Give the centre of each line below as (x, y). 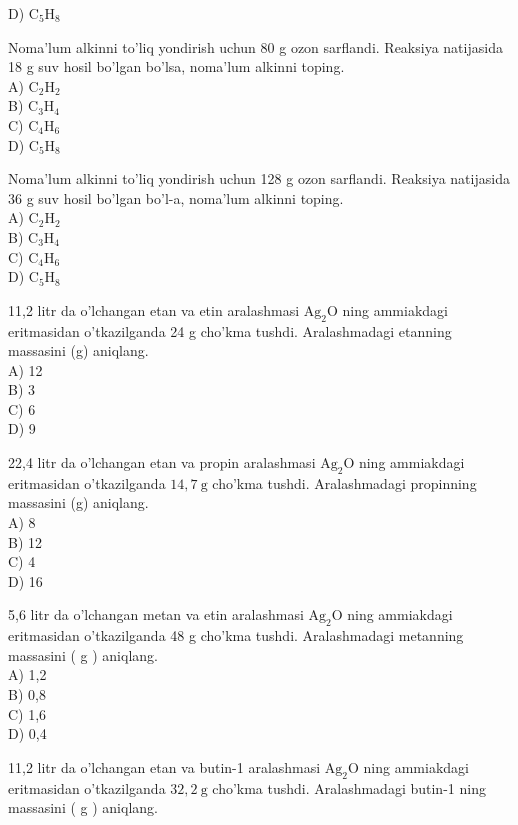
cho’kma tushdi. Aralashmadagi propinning (344, 482)
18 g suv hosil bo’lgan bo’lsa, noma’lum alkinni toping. (176, 66)
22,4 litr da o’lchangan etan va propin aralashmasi (162, 462)
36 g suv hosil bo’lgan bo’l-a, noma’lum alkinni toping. (176, 197)
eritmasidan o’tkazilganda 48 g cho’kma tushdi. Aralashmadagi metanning (236, 635)
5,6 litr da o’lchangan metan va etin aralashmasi (156, 614)
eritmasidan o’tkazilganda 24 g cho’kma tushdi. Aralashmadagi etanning (230, 330)
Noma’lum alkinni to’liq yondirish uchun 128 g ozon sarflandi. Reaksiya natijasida (259, 178)
